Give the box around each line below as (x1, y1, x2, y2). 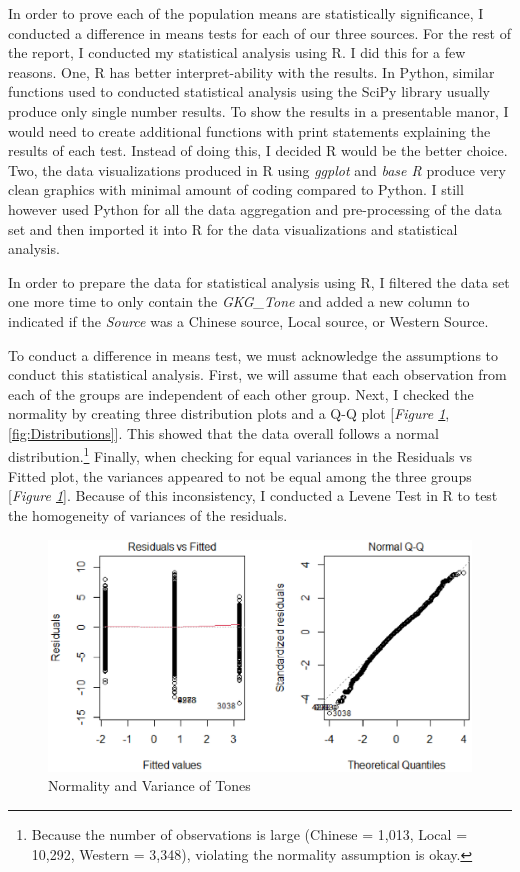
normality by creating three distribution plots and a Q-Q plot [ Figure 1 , (8, 403, 450, 424)
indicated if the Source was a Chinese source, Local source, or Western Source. (8, 310, 489, 331)
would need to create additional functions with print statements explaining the (8, 120, 491, 141)
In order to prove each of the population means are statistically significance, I (8, 3, 484, 23)
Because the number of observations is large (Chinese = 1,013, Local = (31, 823, 468, 844)
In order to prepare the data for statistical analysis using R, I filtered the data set (8, 271, 510, 292)
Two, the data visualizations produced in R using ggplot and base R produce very (8, 159, 506, 180)
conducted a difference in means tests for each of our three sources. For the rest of (8, 22, 511, 43)
